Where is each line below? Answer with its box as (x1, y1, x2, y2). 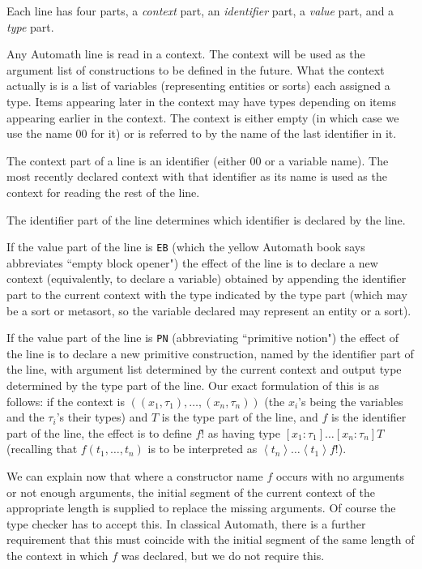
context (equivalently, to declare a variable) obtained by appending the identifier (6, 270, 407, 287)
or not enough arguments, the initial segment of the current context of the (6, 483, 375, 500)
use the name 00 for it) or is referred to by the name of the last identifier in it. (6, 125, 397, 142)
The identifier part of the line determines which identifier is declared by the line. (6, 211, 406, 228)
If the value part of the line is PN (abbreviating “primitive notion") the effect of (6, 329, 399, 346)
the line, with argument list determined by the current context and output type (6, 361, 402, 378)
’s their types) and (56, 409, 148, 426)
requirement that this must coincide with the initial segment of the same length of (6, 531, 415, 548)
